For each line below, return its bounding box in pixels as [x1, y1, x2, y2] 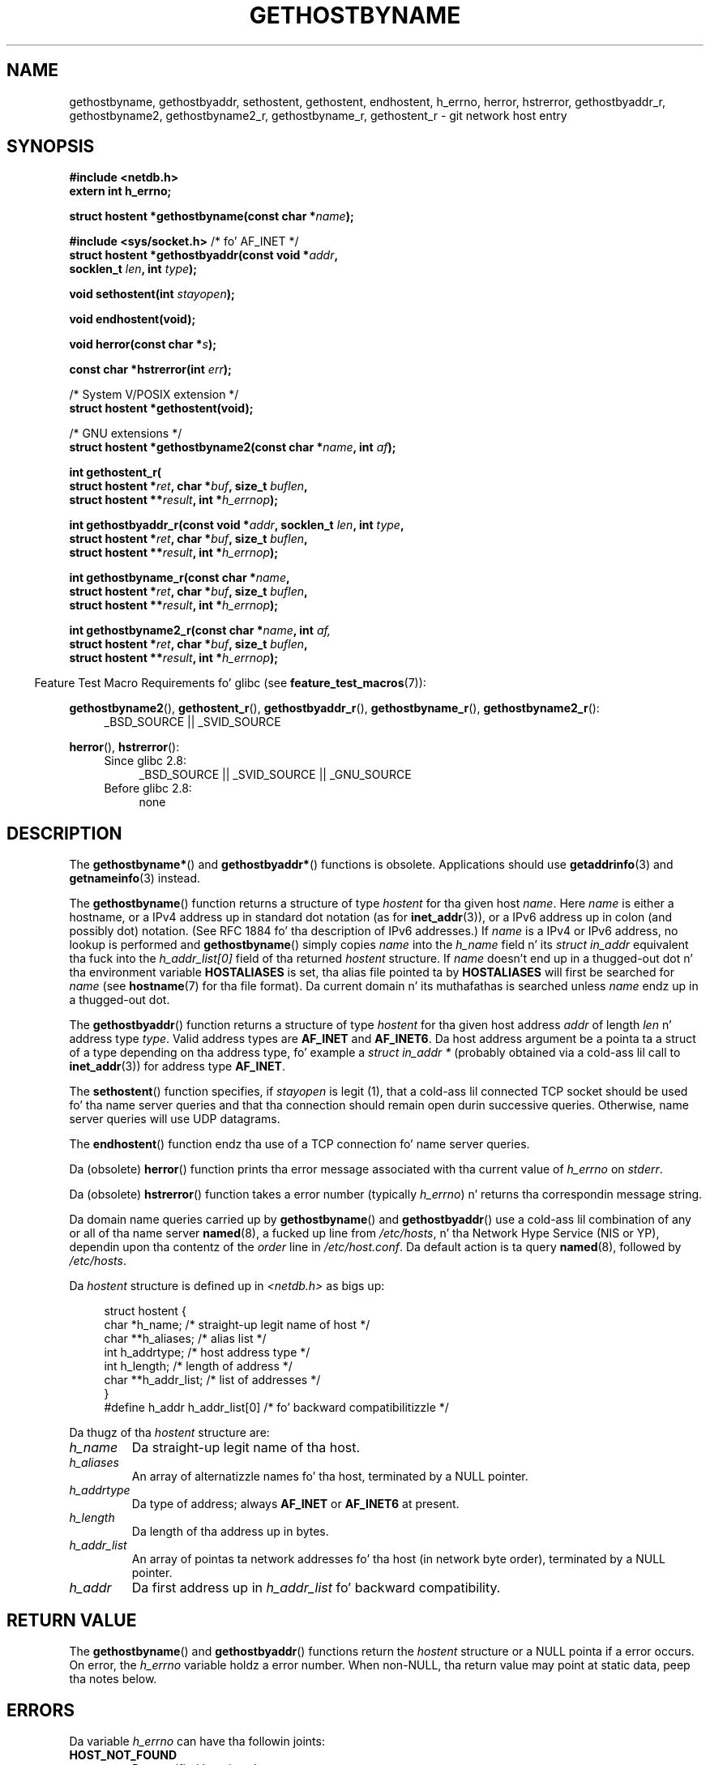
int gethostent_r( [69, 465, 162, 480]
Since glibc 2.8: [104, 754, 186, 768]
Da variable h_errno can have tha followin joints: [69, 1733, 325, 1748]
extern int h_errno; [69, 184, 172, 199]
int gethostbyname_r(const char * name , [69, 571, 290, 585]
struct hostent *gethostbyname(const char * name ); [69, 209, 354, 224]
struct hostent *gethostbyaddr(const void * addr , [69, 248, 339, 263]
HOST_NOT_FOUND [69, 1747, 177, 1762]
